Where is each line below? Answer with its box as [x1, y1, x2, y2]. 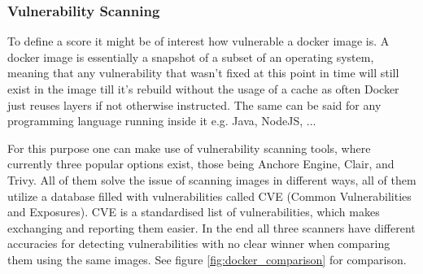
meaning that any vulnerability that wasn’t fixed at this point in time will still [7, 64, 399, 81]
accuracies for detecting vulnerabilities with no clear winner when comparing [7, 235, 390, 252]
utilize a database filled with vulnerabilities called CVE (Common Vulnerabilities [7, 187, 412, 204]
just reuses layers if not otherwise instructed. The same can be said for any [7, 96, 382, 113]
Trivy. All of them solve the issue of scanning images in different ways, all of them [7, 171, 416, 188]
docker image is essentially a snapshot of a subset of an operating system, [7, 48, 374, 65]
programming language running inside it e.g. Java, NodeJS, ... [7, 112, 316, 129]
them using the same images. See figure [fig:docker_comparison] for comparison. [7, 250, 407, 267]
